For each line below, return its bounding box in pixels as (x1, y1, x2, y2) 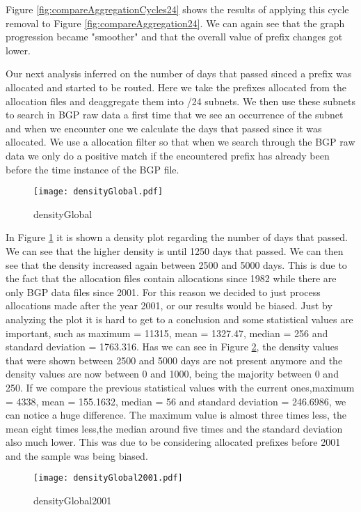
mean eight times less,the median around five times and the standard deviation (6, 421, 343, 435)
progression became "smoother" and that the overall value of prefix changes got (6, 29, 343, 44)
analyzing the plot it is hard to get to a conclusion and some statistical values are (6, 311, 353, 326)
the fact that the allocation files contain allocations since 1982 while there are (6, 271, 337, 286)
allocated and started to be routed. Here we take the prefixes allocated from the (6, 79, 346, 94)
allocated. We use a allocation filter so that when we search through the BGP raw (6, 134, 355, 149)
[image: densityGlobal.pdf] (33, 187, 163, 197)
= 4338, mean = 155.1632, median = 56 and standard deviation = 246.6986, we (6, 394, 346, 408)
